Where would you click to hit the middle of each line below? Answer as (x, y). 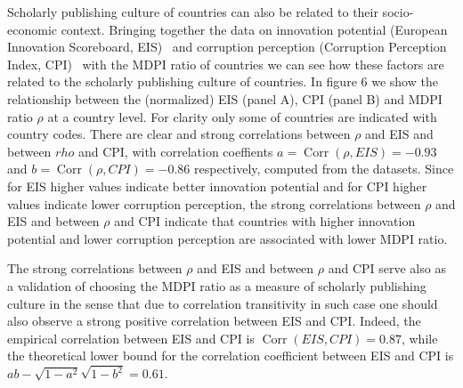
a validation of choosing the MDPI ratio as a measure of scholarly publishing (217, 285)
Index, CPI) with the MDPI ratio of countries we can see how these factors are (226, 64)
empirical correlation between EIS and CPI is (131, 338)
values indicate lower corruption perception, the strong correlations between (214, 203)
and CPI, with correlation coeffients (175, 151)
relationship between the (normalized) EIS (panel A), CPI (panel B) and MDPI (225, 98)
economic (32, 29)
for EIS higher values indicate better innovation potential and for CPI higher (217, 186)
